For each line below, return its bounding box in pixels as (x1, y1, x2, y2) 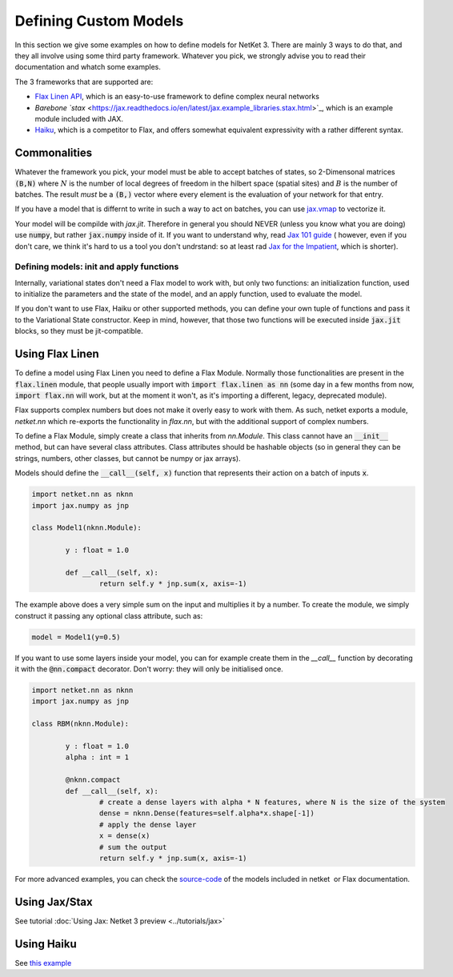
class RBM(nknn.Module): (31, 719, 130, 728)
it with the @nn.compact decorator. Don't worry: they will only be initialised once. (14, 664, 283, 674)
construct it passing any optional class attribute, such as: (14, 611, 203, 620)
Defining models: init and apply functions (14, 261, 179, 272)
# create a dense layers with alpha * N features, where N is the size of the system (98, 798, 446, 807)
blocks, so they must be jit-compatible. (14, 326, 143, 336)
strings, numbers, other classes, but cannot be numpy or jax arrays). (14, 453, 241, 463)
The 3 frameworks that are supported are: (14, 77, 154, 86)
